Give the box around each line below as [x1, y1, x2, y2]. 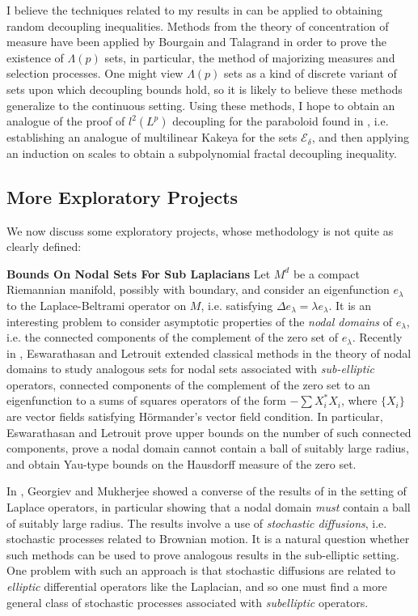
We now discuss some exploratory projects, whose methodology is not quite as [6, 222, 394, 239]
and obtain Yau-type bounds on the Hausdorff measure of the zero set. [6, 455, 357, 472]
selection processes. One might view [6, 65, 184, 82]
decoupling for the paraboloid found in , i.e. [172, 113, 389, 130]
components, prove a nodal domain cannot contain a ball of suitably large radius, [6, 440, 409, 457]
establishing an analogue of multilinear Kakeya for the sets [6, 129, 298, 146]
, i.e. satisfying [201, 296, 273, 313]
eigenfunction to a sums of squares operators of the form [6, 392, 286, 409]
